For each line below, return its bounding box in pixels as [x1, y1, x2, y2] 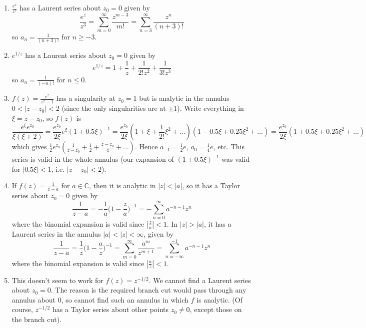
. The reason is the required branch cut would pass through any [50, 285, 246, 295]
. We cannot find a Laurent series [148, 275, 251, 285]
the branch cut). [11, 314, 62, 324]
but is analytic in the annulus [139, 93, 229, 103]
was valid [221, 154, 250, 164]
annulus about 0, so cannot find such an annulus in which [11, 294, 188, 305]
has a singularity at [56, 93, 115, 103]
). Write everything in [177, 103, 244, 113]
